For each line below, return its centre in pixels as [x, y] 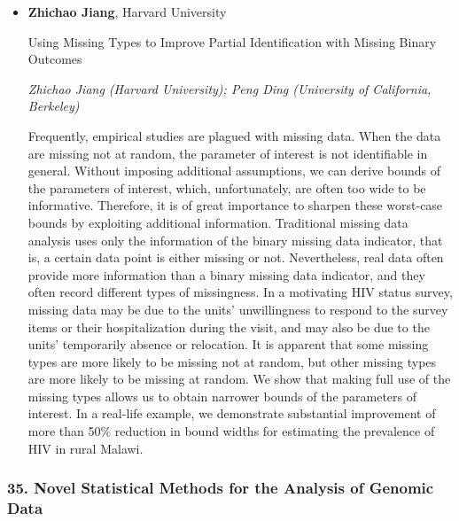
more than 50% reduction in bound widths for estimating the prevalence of [231, 431]
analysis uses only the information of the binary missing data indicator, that [235, 240]
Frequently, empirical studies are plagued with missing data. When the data [234, 135]
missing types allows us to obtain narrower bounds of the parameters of [222, 396]
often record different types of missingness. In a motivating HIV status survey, [240, 292]
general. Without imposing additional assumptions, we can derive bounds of [234, 171]
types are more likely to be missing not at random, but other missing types [232, 361]
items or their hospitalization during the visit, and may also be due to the [229, 327]
